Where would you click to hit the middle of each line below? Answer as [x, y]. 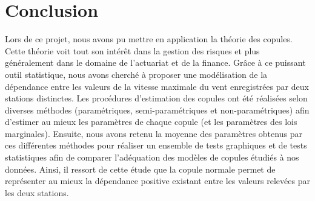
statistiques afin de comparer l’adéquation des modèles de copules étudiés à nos [152, 157]
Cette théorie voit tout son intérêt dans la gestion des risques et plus [132, 50]
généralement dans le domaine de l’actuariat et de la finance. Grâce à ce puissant [155, 62]
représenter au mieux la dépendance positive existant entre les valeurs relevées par [157, 181]
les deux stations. [37, 192]
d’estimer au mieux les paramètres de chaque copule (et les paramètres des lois [151, 122]
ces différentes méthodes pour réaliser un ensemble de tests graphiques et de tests [156, 145]
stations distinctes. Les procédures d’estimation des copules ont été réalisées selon [156, 98]
